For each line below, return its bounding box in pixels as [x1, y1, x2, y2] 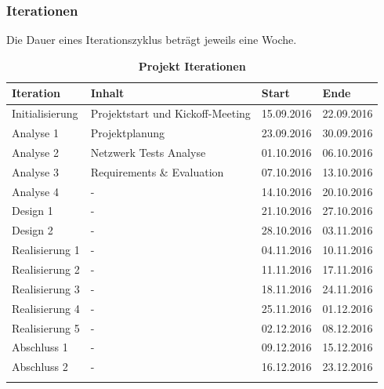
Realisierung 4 [12, 300, 80, 316]
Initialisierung [12, 105, 78, 122]
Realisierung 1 [12, 242, 80, 258]
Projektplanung [90, 125, 165, 141]
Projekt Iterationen [138, 57, 246, 74]
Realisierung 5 [12, 319, 80, 336]
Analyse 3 [12, 163, 59, 180]
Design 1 [12, 202, 53, 219]
